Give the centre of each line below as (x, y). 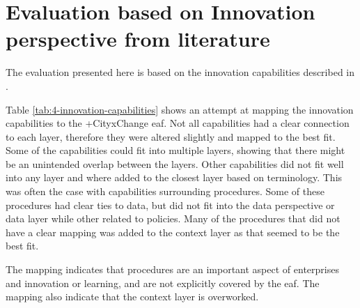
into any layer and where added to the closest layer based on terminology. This (174, 177)
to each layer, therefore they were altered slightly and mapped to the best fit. (171, 136)
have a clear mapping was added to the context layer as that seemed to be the (173, 232)
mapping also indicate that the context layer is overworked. (132, 297)
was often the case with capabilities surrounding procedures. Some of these (165, 191)
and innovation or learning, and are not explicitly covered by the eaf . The (163, 283)
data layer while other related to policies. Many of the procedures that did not (173, 218)
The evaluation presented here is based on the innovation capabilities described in (180, 72)
